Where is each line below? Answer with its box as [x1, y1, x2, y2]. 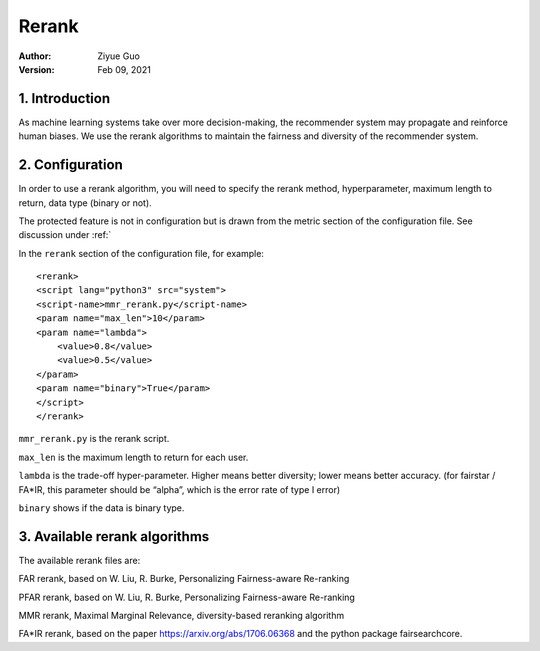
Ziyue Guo [97, 50, 140, 62]
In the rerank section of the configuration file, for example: [18, 247, 265, 259]
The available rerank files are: [18, 554, 141, 566]
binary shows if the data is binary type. [18, 501, 185, 514]
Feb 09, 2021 [97, 63, 152, 75]
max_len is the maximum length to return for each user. [18, 451, 249, 463]
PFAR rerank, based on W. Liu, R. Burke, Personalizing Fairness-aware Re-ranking [18, 591, 355, 603]
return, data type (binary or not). [18, 196, 152, 209]
